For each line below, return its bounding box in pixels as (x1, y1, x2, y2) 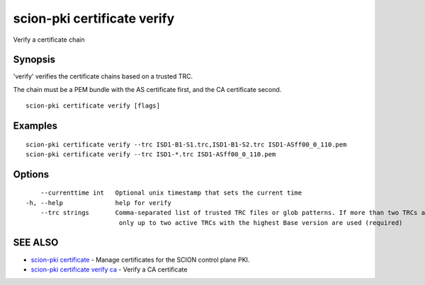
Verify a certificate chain (13, 35, 85, 44)
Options (13, 168, 50, 180)
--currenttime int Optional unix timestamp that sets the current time (40, 189, 302, 197)
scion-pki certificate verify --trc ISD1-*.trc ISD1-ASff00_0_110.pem (25, 151, 276, 158)
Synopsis (13, 54, 56, 66)
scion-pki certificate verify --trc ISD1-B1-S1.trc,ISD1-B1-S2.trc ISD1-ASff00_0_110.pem (25, 140, 347, 149)
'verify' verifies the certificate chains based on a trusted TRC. (13, 72, 193, 81)
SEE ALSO (13, 237, 59, 249)
